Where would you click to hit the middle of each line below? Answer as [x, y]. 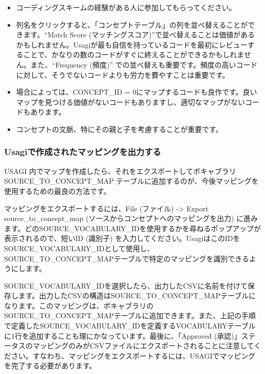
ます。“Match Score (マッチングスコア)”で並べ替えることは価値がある [139, 35]
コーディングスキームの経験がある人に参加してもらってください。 [126, 7]
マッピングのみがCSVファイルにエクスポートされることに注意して [143, 346]
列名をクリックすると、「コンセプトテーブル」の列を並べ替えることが [132, 24]
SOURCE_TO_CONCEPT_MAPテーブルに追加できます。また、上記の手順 [130, 315]
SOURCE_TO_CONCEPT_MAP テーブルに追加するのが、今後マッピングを [131, 181]
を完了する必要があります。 [50, 366]
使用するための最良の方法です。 [57, 191]
